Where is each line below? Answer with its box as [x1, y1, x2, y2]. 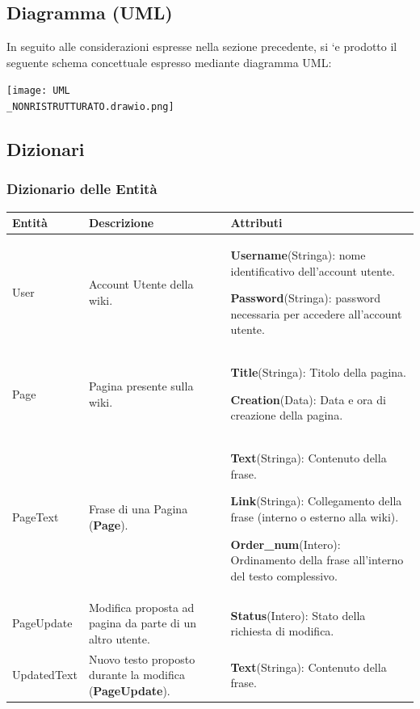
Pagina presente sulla [88, 378, 194, 395]
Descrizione [88, 214, 154, 231]
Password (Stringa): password [230, 289, 381, 306]
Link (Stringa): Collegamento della [230, 492, 402, 509]
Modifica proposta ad [88, 598, 195, 615]
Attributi [230, 214, 283, 231]
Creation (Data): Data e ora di [230, 390, 386, 407]
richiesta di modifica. [230, 622, 334, 639]
